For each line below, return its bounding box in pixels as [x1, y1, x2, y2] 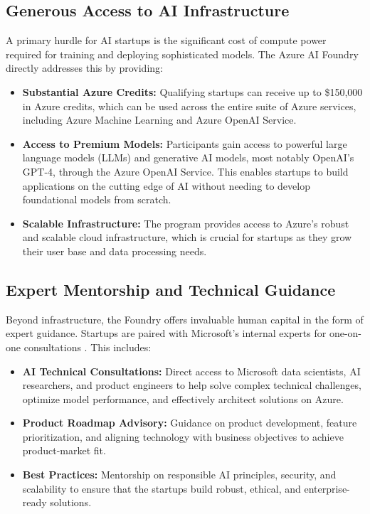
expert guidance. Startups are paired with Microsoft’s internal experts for [6, 326, 327, 341]
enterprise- [304, 481, 350, 496]
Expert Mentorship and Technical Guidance [6, 278, 336, 300]
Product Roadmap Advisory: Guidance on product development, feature [22, 415, 357, 430]
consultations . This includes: [23, 339, 152, 354]
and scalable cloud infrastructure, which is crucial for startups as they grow [22, 230, 352, 245]
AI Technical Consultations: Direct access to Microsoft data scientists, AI [22, 363, 361, 378]
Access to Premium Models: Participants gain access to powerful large [22, 136, 347, 151]
